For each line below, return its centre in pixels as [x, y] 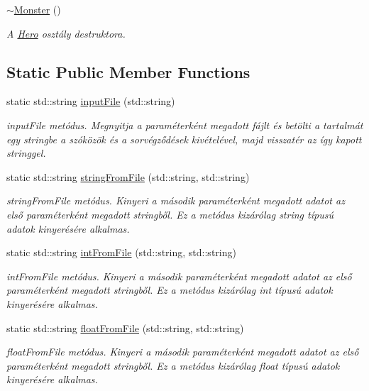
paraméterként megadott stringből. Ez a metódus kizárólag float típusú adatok [173, 365]
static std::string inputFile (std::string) [91, 101]
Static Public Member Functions [128, 71]
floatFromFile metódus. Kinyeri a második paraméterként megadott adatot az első [183, 352]
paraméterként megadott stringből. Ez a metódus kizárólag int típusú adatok [170, 290]
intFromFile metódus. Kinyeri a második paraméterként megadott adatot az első [179, 276]
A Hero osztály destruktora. [66, 33]
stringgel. [26, 153]
